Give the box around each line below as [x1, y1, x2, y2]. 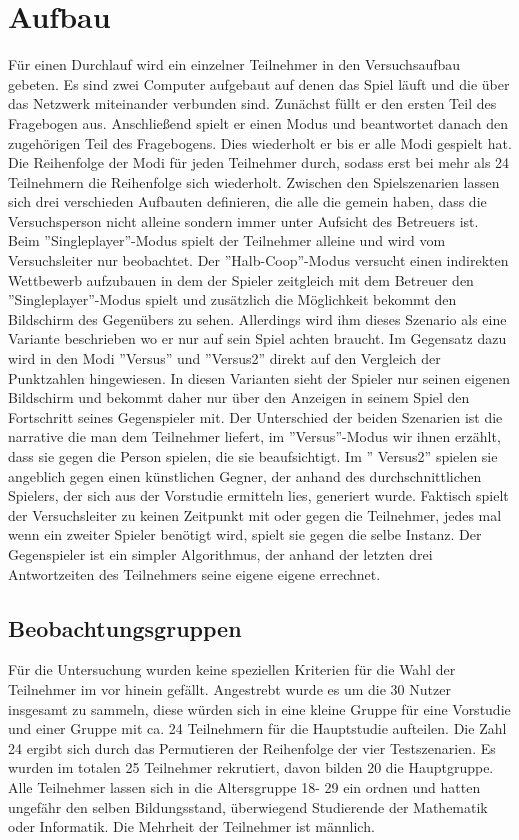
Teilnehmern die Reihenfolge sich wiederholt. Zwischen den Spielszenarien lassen [8, 171, 500, 192]
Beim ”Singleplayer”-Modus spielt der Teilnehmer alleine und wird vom [8, 230, 446, 251]
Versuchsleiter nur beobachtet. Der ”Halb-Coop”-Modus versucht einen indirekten [8, 250, 509, 271]
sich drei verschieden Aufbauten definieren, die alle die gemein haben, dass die [8, 191, 487, 212]
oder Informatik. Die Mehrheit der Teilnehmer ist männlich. [8, 816, 375, 837]
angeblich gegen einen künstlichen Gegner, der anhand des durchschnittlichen [8, 465, 482, 486]
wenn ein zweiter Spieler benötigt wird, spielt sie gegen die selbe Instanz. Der [8, 524, 482, 545]
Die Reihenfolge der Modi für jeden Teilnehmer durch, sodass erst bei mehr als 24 [8, 152, 510, 173]
